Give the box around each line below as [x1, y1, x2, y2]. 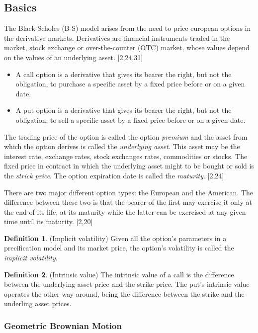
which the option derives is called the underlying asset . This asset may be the [4, 141, 240, 152]
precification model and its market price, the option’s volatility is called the [4, 243, 234, 253]
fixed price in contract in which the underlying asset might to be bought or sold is [4, 161, 254, 171]
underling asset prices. [4, 298, 72, 309]
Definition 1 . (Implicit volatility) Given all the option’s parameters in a [4, 233, 227, 243]
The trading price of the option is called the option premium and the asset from [4, 131, 248, 142]
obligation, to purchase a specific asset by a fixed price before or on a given [15, 79, 245, 89]
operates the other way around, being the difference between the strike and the [4, 288, 245, 299]
